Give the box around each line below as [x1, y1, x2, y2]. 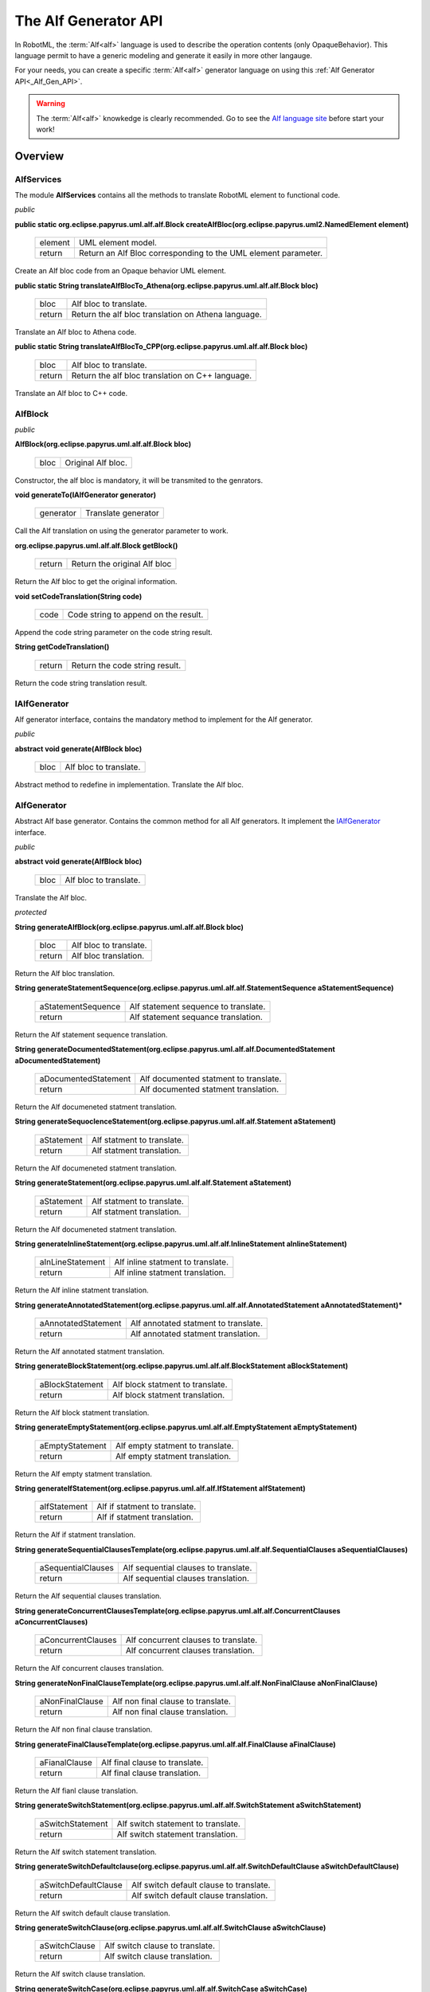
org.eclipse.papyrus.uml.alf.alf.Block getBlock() [14, 540, 178, 550]
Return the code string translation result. [14, 678, 147, 688]
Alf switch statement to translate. [116, 1818, 240, 1829]
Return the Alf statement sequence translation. [14, 1029, 168, 1039]
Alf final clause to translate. [100, 1757, 204, 1768]
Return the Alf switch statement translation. [14, 1847, 157, 1857]
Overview [14, 149, 64, 163]
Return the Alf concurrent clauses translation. [14, 1664, 164, 1673]
